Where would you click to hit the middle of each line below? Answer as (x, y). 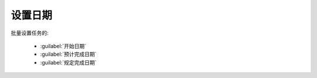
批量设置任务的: (30, 33)
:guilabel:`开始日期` (63, 46)
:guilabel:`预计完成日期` (68, 54)
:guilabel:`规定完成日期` (68, 62)
